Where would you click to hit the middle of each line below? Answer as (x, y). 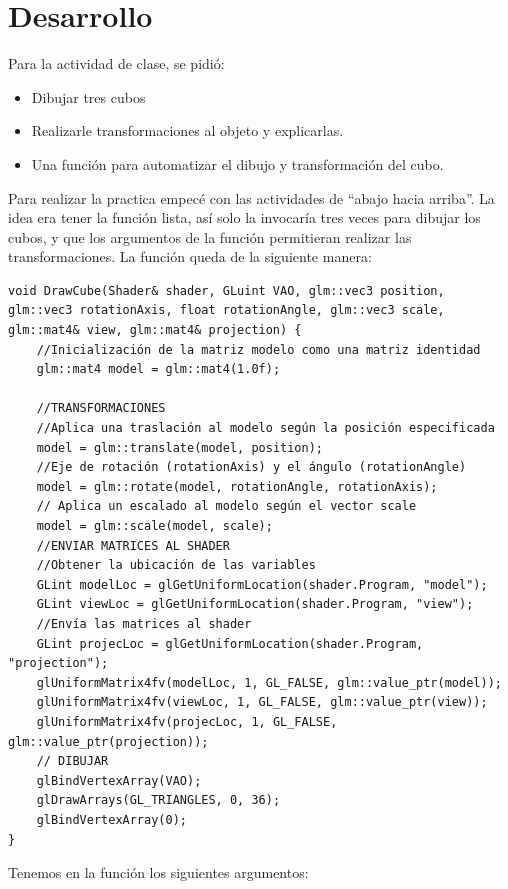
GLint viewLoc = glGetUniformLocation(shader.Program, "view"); (255, 604)
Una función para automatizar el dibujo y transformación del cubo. (237, 163)
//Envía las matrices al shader (144, 623)
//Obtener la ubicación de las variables (176, 565)
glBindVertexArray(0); (111, 819)
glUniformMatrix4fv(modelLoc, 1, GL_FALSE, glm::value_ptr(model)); (269, 682)
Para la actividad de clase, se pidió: (116, 63)
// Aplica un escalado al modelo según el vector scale (226, 506)
